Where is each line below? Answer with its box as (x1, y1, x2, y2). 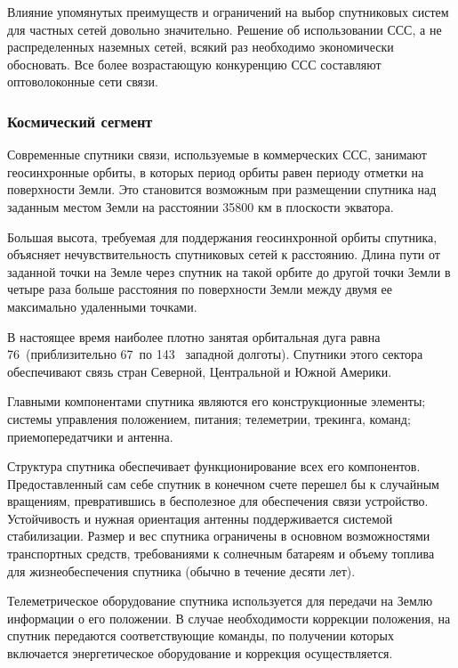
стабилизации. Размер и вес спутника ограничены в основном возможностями (7, 526, 430, 545)
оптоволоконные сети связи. (7, 72, 158, 91)
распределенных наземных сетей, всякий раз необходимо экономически (7, 37, 394, 56)
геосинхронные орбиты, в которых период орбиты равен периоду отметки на (7, 162, 424, 181)
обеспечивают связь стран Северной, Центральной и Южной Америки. (7, 362, 392, 380)
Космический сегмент (7, 110, 153, 132)
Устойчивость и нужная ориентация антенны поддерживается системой (7, 509, 393, 527)
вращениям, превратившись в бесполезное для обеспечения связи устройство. (7, 492, 429, 510)
